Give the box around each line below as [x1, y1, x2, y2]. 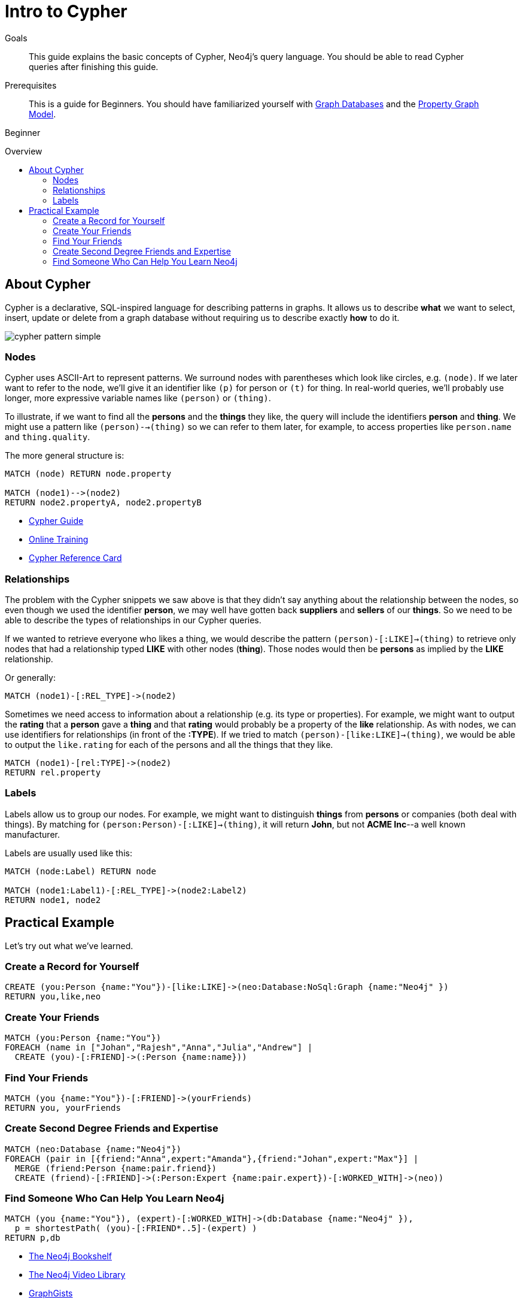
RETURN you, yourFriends [5, 1102, 121, 1113]
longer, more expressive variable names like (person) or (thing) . [5, 393, 271, 404]
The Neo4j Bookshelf [29, 1251, 112, 1262]
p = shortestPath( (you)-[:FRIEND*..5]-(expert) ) [14, 1223, 257, 1234]
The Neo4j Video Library [29, 1269, 126, 1280]
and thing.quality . [5, 432, 90, 443]
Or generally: [5, 672, 56, 683]
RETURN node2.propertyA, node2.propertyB [5, 498, 202, 508]
